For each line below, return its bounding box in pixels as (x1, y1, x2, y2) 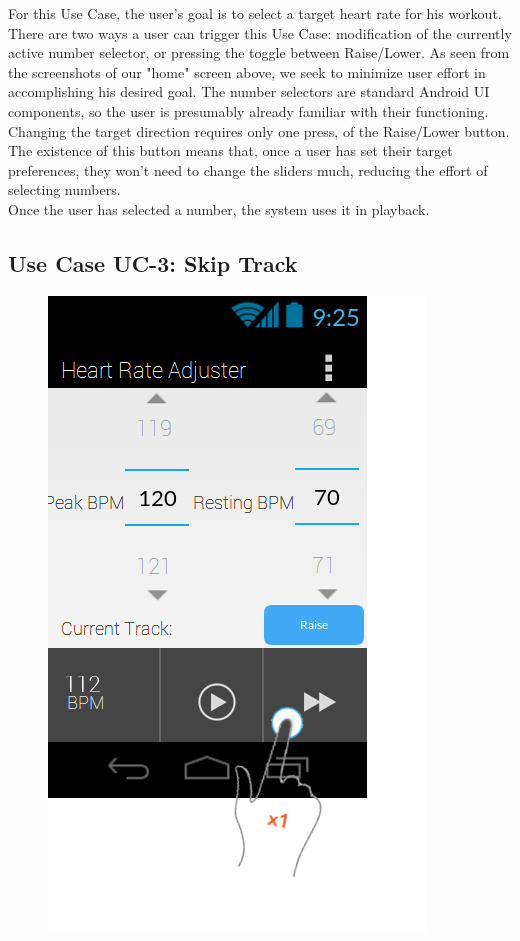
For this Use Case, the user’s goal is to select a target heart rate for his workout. (8, 3, 502, 23)
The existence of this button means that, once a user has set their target (8, 140, 453, 161)
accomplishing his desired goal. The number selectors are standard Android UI (8, 81, 490, 102)
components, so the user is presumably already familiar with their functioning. (8, 100, 489, 121)
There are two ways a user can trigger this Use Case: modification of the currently (8, 22, 512, 43)
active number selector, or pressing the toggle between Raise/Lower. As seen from (8, 42, 510, 63)
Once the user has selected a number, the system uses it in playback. (8, 198, 430, 219)
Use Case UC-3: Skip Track (8, 247, 298, 278)
